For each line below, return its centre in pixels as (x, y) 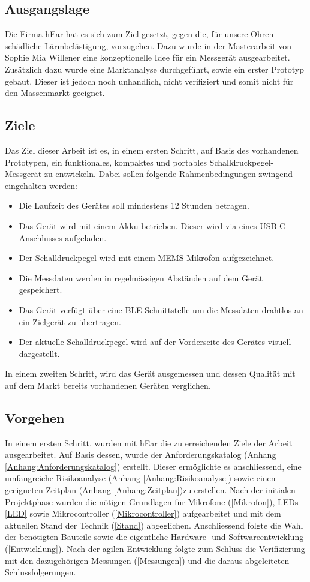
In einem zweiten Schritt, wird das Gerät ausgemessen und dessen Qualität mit (150, 373)
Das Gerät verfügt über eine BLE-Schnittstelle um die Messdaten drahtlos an (161, 309)
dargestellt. (39, 353)
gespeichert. (40, 289)
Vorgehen (35, 417)
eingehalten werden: (41, 185)
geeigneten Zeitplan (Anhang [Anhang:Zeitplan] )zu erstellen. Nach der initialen (150, 490)
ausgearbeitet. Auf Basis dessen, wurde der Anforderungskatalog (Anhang (141, 454)
